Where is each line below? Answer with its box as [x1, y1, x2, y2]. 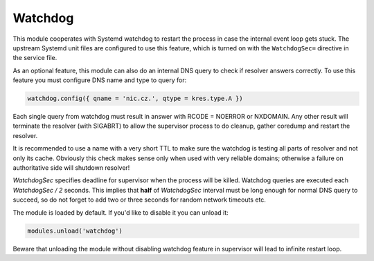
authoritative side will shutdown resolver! [12, 164, 130, 172]
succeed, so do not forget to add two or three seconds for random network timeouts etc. [12, 195, 267, 204]
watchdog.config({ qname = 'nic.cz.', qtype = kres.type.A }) [27, 95, 243, 103]
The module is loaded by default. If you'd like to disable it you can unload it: [12, 208, 229, 217]
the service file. [12, 54, 57, 62]
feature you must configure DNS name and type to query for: [12, 76, 187, 84]
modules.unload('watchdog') [27, 226, 123, 235]
